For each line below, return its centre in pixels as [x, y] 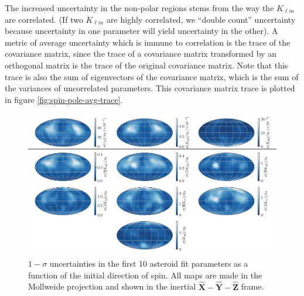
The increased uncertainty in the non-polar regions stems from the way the [139, 8]
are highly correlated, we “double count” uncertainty [201, 19]
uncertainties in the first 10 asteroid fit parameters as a [149, 264]
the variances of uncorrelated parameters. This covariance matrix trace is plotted [150, 88]
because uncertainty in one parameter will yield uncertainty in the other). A [141, 31]
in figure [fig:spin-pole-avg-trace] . [64, 99]
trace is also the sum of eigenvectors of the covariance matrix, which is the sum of [152, 76]
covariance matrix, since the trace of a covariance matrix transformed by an [141, 54]
